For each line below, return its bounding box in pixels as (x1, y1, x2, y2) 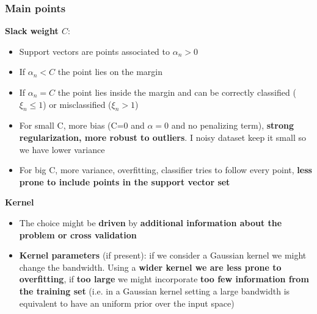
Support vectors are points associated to (19, 45, 170, 57)
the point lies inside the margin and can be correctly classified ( (57, 86, 296, 98)
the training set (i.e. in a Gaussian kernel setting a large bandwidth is (19, 284, 290, 297)
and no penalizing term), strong (171, 119, 294, 132)
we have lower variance (19, 143, 105, 155)
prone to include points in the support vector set (19, 175, 230, 188)
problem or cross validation (19, 228, 137, 241)
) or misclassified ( (43, 98, 112, 110)
